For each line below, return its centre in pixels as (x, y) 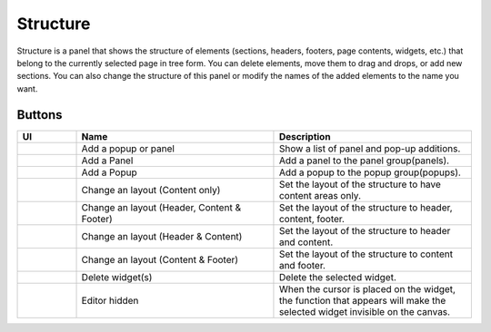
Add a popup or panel (128, 148)
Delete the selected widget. (338, 277)
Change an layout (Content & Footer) (160, 259)
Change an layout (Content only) (151, 190)
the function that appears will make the (362, 300)
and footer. (302, 265)
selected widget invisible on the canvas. (364, 311)
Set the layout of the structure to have (360, 184)
